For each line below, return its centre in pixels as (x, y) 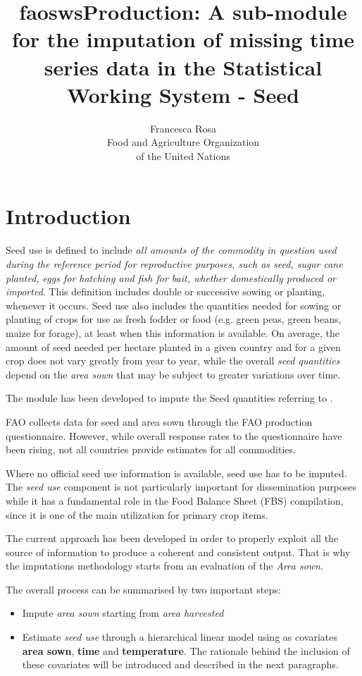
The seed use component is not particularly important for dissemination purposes (181, 487)
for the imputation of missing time (183, 39)
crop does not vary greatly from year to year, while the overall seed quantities (173, 361)
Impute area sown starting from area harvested (123, 613)
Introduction (68, 216)
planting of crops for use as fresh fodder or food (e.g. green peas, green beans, (174, 319)
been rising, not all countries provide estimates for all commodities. (151, 449)
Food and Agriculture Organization (183, 142)
